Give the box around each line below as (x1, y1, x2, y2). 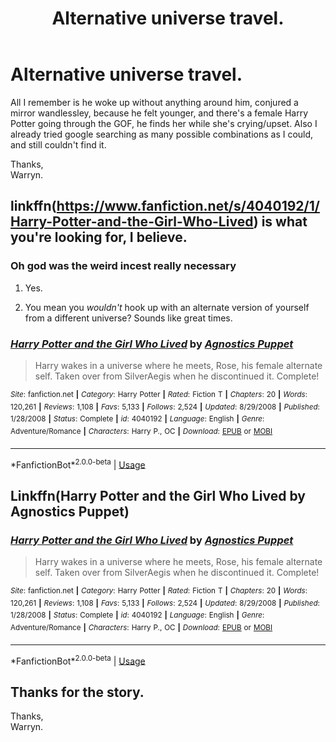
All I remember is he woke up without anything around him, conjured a (10, 96, 299, 108)
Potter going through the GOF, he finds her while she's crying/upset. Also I (10, 117, 318, 129)
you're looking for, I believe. (10, 229, 188, 246)
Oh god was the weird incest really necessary (10, 259, 237, 273)
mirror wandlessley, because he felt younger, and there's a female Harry (10, 107, 308, 119)
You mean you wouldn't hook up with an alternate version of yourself (24, 301, 310, 313)
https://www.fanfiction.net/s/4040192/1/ (56, 198, 320, 215)
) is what (253, 213, 308, 231)
